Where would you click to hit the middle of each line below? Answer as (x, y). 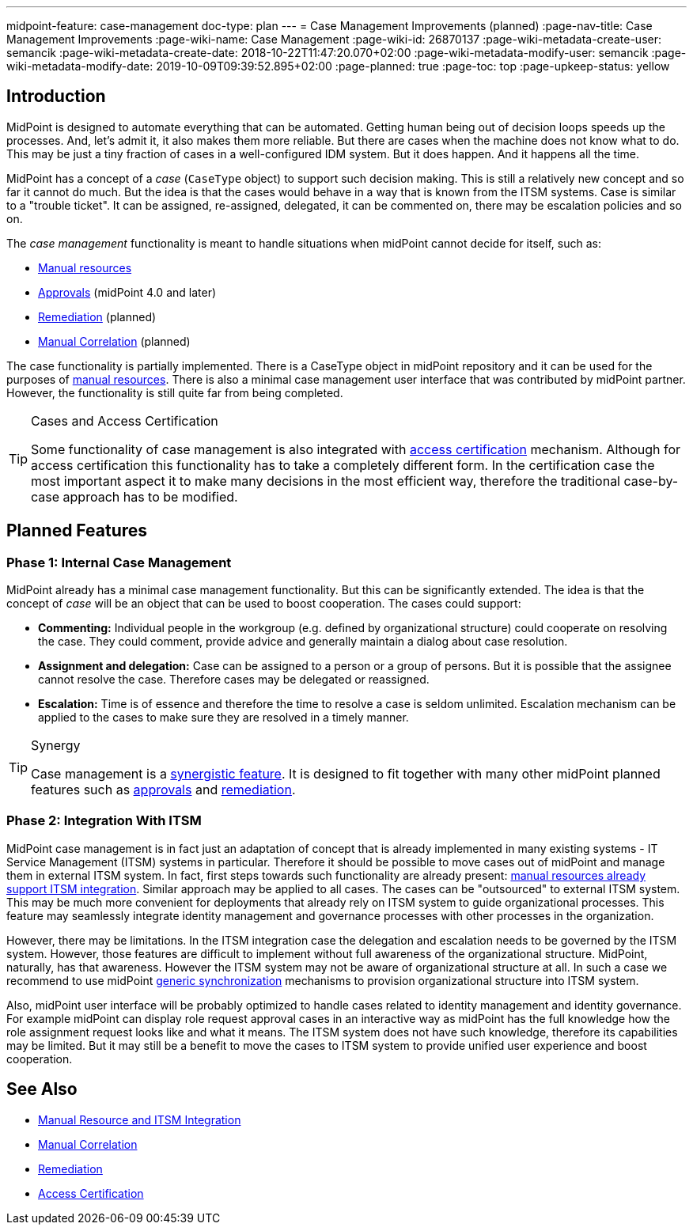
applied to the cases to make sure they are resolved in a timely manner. (223, 718)
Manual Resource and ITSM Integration (140, 1119)
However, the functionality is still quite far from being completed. (175, 392)
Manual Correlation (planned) (114, 341)
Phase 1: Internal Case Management (119, 562)
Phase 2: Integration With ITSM (104, 821)
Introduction (56, 97)
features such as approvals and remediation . (163, 790)
